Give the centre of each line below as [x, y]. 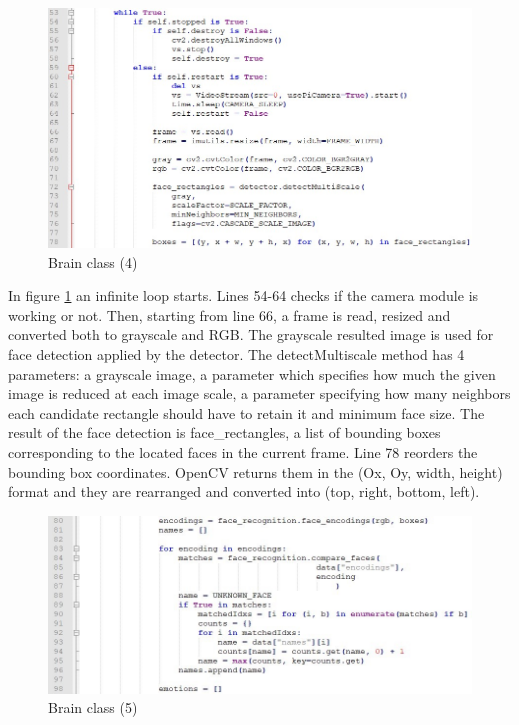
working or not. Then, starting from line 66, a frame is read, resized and [229, 314]
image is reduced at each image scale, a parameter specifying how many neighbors [259, 393]
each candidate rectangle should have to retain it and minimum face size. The [246, 412]
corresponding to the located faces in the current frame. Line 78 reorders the [243, 451]
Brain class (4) [93, 261]
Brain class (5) [93, 707]
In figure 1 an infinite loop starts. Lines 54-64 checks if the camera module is [243, 295]
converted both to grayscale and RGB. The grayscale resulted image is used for [251, 334]
